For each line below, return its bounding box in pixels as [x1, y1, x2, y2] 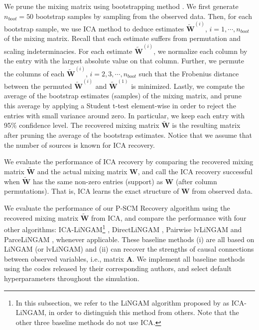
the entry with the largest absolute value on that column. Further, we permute [4, 55, 244, 66]
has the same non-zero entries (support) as [32, 176, 163, 186]
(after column [175, 176, 217, 186]
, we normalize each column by [153, 45, 248, 56]
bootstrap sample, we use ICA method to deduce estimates [4, 23, 184, 33]
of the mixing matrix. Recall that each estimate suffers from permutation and [4, 33, 241, 43]
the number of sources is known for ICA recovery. [4, 139, 155, 150]
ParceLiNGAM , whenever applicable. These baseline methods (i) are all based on [4, 234, 255, 244]
